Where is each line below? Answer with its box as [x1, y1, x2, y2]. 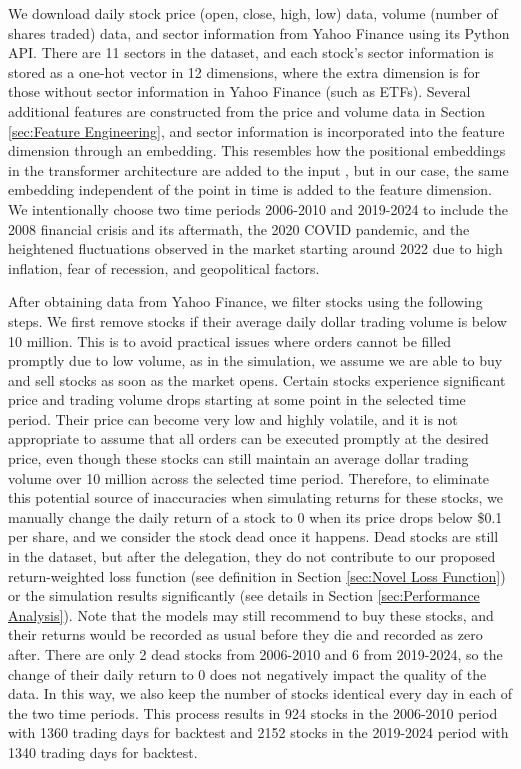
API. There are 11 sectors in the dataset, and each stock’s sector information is [8, 42, 494, 63]
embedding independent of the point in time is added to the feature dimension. [8, 179, 493, 200]
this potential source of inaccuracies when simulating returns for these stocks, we [8, 487, 504, 508]
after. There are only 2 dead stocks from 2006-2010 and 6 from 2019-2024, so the [8, 644, 503, 664]
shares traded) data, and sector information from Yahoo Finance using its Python [8, 22, 510, 43]
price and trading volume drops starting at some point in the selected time [8, 389, 466, 410]
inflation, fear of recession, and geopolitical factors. [8, 257, 320, 278]
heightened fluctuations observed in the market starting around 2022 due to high [8, 238, 503, 259]
